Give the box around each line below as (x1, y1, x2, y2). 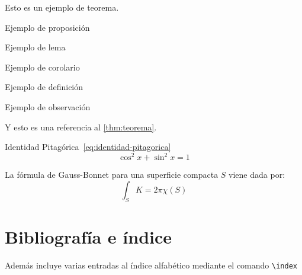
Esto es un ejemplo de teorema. (5, 1, 119, 13)
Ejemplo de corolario (5, 60, 80, 73)
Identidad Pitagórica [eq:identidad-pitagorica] (5, 140, 171, 153)
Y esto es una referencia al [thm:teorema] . (5, 120, 157, 133)
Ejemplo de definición (5, 81, 83, 93)
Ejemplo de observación (5, 100, 91, 113)
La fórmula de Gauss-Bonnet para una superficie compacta (5, 168, 219, 181)
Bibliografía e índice (5, 224, 172, 248)
